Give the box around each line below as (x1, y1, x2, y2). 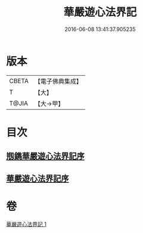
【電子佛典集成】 (34, 77, 82, 85)
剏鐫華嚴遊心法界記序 (6, 151, 85, 161)
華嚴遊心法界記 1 (6, 220, 46, 228)
